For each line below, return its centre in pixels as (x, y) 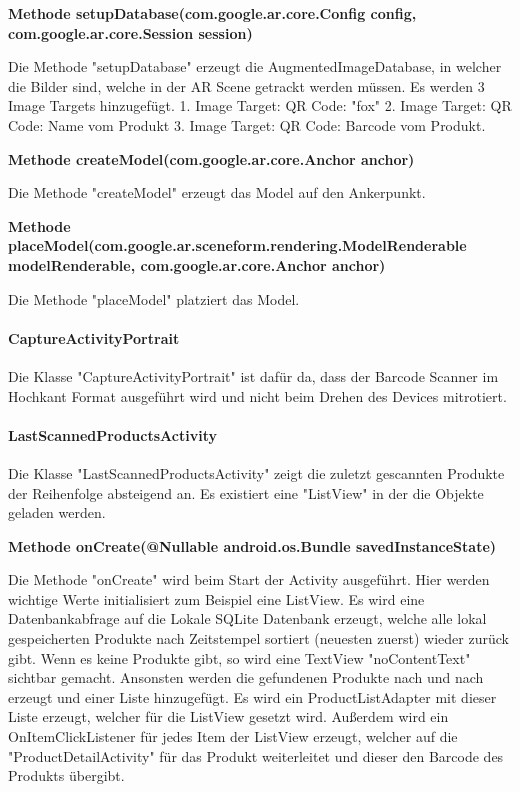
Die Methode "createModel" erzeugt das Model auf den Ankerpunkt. (217, 192)
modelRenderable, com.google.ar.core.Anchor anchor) (197, 264)
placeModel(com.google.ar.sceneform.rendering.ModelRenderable (237, 245)
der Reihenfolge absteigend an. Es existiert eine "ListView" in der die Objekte (246, 492)
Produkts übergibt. (66, 775)
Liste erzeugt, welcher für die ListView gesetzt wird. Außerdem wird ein (228, 716)
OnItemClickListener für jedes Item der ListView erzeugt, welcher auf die (233, 736)
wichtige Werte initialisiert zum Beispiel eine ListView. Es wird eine (216, 598)
